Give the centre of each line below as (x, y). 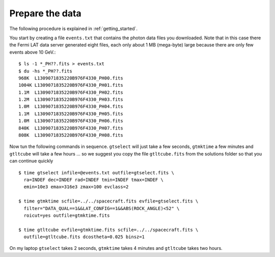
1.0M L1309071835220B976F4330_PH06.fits (71, 121)
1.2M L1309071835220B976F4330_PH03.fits (71, 100)
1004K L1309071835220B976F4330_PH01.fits (71, 85)
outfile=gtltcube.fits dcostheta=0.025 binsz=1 (84, 237)
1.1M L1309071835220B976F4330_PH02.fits (71, 92)
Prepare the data (45, 13)
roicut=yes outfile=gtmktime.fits (67, 215)
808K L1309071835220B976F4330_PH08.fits (71, 135)
